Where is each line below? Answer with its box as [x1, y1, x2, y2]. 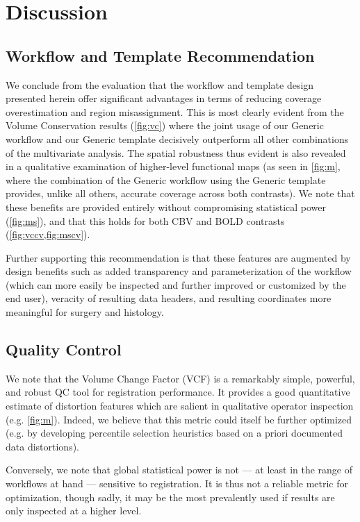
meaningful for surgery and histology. [6, 305, 164, 319]
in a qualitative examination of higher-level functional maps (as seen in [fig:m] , [6, 159, 341, 174]
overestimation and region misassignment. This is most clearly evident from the [6, 104, 344, 119]
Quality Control [6, 339, 122, 360]
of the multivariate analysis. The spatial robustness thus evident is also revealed [6, 145, 346, 160]
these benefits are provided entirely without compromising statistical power [6, 199, 327, 214]
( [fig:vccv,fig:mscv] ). [6, 227, 90, 242]
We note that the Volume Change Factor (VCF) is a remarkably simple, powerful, [6, 371, 355, 385]
